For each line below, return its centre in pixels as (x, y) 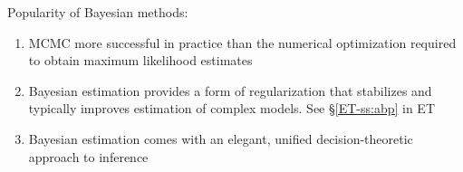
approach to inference (88, 156)
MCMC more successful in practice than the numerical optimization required (242, 42)
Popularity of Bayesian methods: (98, 12)
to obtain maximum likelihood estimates (140, 60)
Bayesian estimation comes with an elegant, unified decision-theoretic (221, 138)
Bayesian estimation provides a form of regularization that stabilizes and (230, 90)
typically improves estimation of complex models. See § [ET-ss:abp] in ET (232, 108)
